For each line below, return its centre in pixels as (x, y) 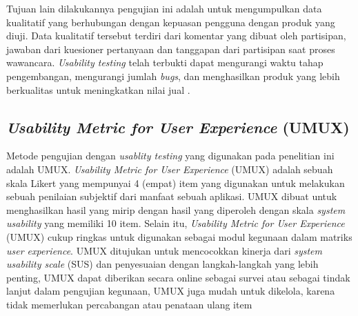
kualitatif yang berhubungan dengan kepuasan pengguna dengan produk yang (171, 22)
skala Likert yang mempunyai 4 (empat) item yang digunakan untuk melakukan (176, 182)
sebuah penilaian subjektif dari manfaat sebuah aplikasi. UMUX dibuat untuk (172, 196)
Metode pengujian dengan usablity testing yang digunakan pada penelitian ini (170, 156)
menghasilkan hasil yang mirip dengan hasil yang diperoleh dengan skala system (176, 209)
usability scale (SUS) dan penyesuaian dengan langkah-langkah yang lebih (162, 264)
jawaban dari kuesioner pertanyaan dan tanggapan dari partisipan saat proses (171, 49)
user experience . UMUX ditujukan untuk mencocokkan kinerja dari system (164, 250)
